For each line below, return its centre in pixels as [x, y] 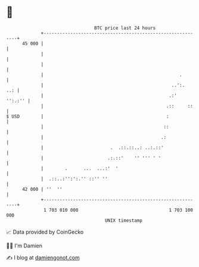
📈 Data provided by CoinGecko [45, 232]
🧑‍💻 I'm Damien [24, 246]
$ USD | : [88, 116]
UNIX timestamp [124, 220]
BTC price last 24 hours [125, 28]
